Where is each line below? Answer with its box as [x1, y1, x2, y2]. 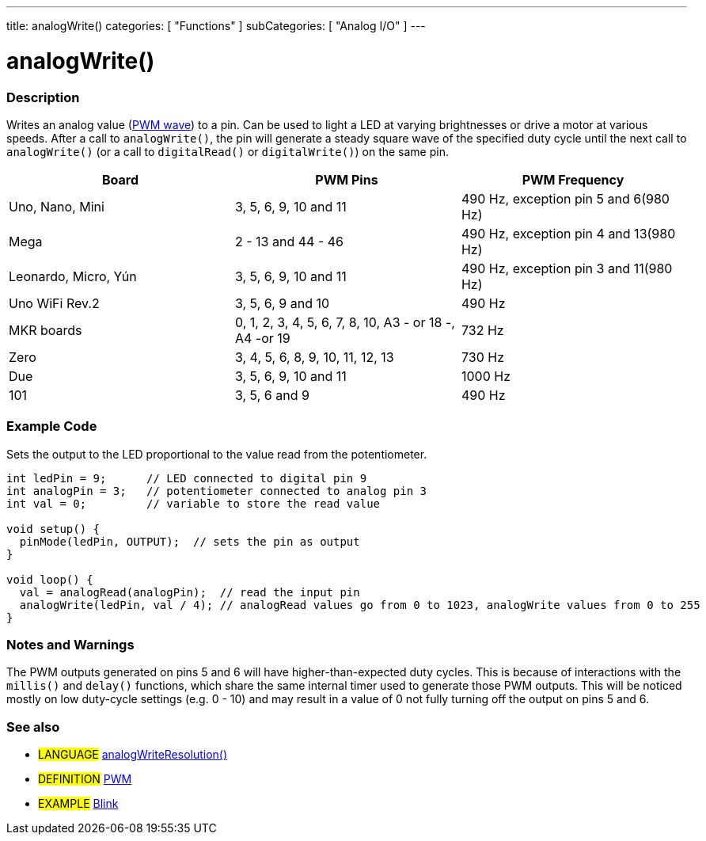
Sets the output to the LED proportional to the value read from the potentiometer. [6, 447, 427, 461]
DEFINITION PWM [38, 772, 132, 786]
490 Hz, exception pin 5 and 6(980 [461, 190, 670, 207]
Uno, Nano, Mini [9, 198, 104, 215]
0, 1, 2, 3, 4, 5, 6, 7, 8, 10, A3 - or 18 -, [234, 314, 455, 330]
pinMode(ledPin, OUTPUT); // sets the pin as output [19, 535, 360, 548]
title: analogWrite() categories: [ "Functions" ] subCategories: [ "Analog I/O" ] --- [6, 19, 426, 32]
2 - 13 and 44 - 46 [234, 233, 344, 249]
